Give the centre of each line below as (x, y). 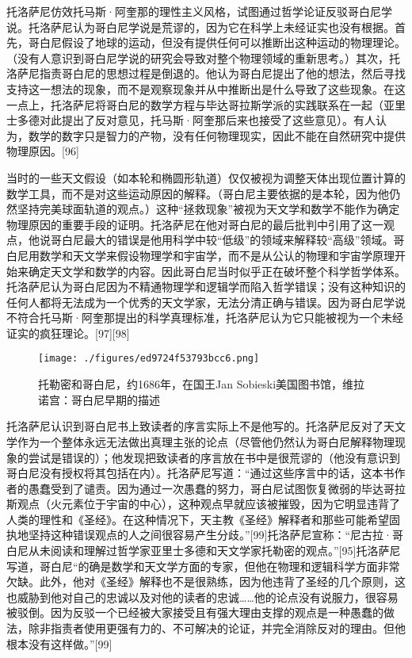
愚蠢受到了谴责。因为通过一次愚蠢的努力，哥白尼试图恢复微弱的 (195, 488)
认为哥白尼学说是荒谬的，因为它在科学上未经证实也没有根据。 (233, 27)
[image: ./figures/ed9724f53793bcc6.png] (149, 359)
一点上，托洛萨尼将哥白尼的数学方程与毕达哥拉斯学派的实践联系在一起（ (195, 104)
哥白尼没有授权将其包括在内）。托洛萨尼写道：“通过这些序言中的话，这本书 (200, 473)
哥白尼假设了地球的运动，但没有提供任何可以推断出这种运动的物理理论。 (217, 42)
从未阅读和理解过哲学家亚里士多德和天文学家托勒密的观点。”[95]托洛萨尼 (214, 551)
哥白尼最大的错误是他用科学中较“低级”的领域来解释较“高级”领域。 (222, 240)
